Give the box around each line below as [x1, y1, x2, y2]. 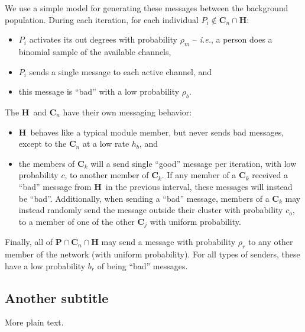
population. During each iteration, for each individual [5, 13, 199, 25]
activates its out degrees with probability [29, 33, 177, 46]
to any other [248, 236, 293, 248]
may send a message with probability [101, 236, 236, 248]
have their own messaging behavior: [63, 105, 192, 118]
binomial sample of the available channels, [18, 45, 171, 57]
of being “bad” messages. [97, 259, 188, 272]
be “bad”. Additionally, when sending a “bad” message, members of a [18, 192, 270, 204]
